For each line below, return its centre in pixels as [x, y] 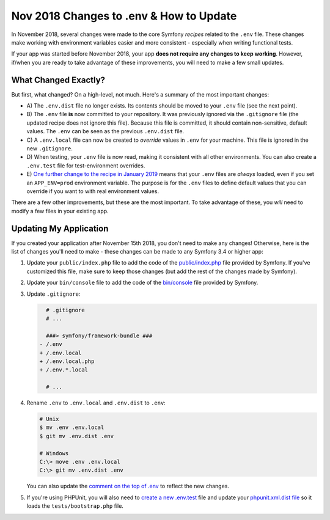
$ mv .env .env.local [72, 427]
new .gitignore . [50, 148]
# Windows [54, 453]
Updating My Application [60, 228]
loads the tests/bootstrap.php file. [75, 506]
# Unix [49, 419]
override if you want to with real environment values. [93, 191]
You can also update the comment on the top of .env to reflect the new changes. [128, 486]
